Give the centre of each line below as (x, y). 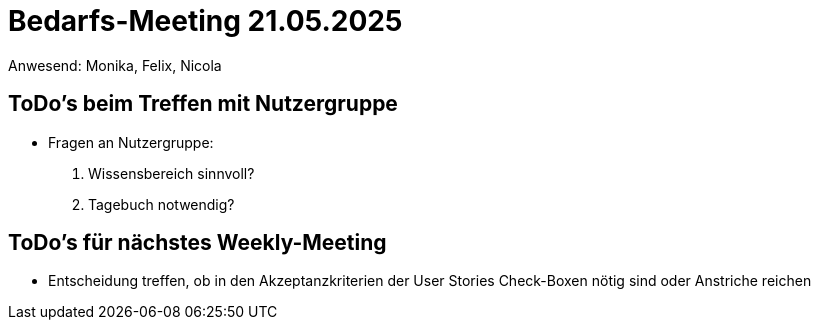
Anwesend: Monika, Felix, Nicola (115, 65)
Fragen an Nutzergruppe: (131, 142)
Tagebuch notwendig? (161, 204)
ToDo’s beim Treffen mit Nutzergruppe (203, 104)
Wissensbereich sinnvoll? (171, 173)
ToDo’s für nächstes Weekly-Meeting (197, 243)
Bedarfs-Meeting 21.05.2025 (205, 21)
